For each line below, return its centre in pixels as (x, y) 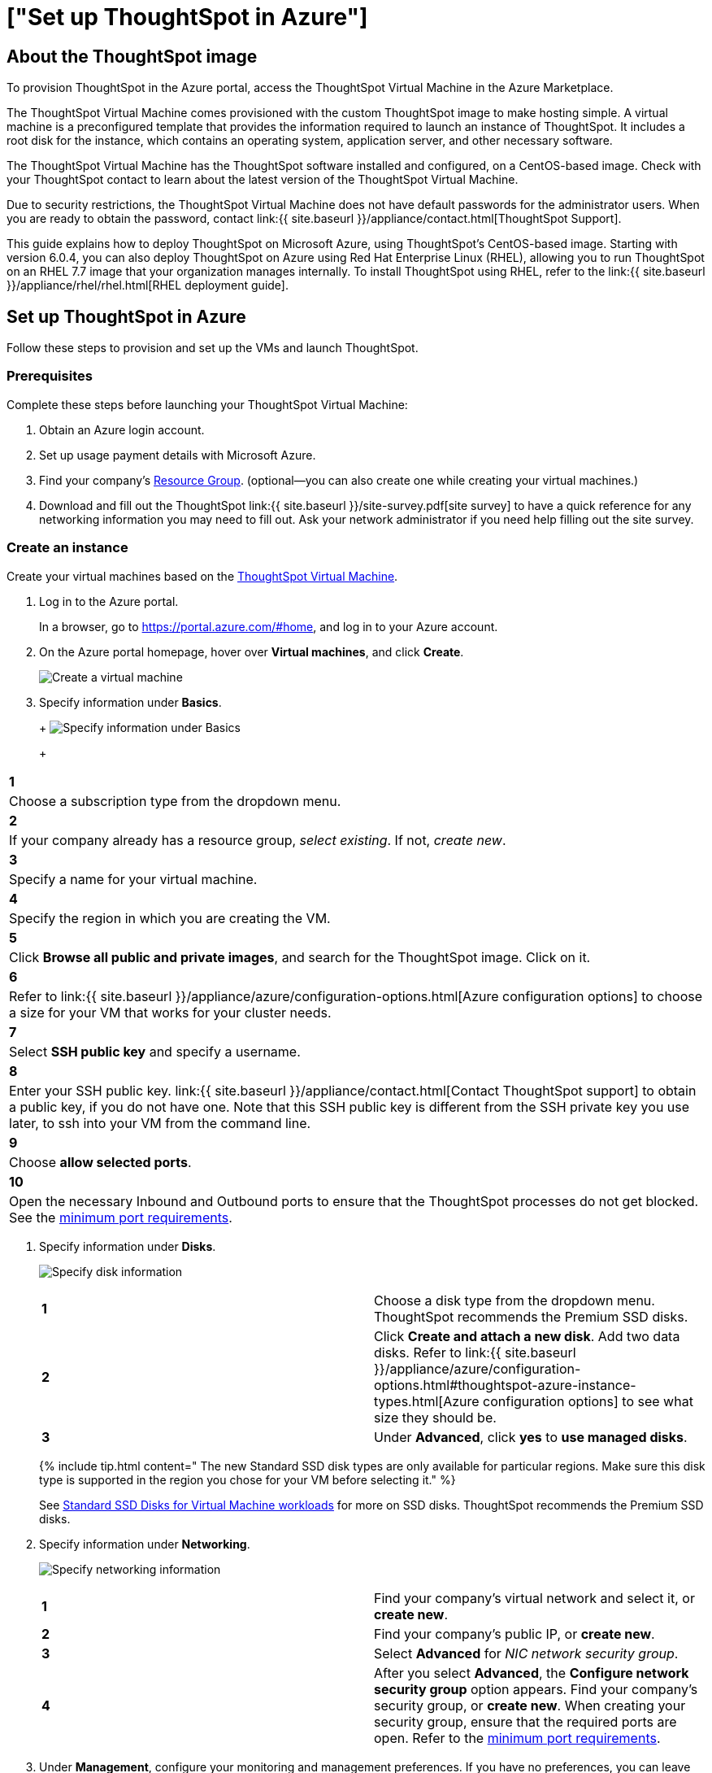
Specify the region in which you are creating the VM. (170, 918)
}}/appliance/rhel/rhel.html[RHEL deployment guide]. (148, 285)
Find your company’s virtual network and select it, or (534, 1598)
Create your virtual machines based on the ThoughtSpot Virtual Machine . (202, 576)
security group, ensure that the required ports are (525, 1721)
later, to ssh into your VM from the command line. (160, 1123)
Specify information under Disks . (128, 1246)
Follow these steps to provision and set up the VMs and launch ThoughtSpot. (213, 348)
